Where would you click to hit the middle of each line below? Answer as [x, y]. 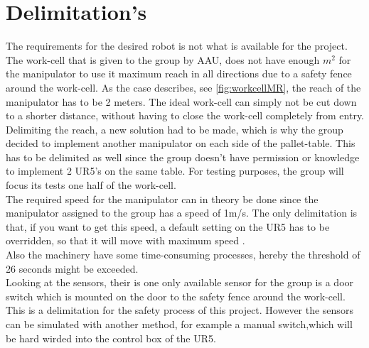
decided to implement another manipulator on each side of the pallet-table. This [181, 143]
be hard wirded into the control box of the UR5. [111, 338]
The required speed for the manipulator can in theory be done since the [162, 199]
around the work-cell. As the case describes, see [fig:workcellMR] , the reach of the [183, 87]
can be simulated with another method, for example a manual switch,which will [179, 324]
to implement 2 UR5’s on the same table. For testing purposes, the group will [175, 171]
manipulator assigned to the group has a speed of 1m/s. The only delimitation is [182, 213]
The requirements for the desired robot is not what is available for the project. [177, 46]
